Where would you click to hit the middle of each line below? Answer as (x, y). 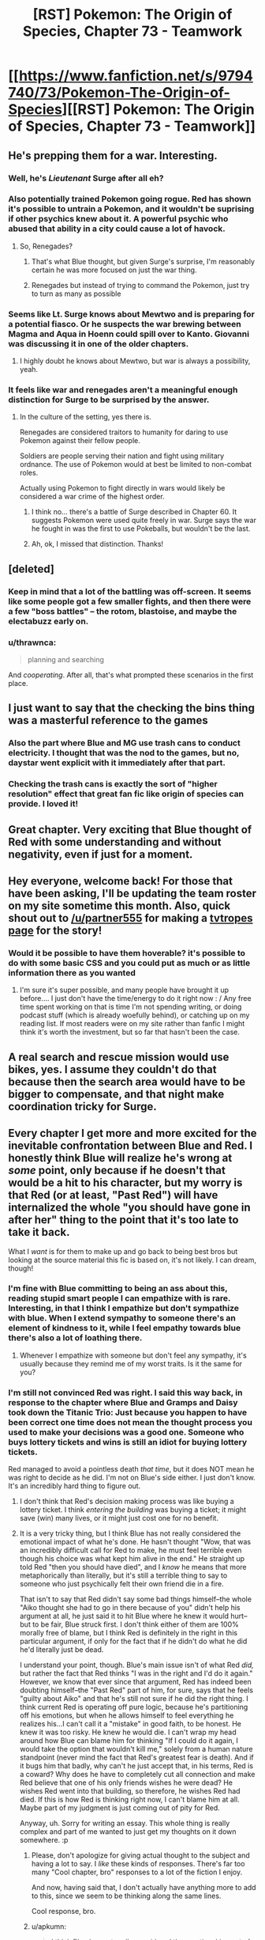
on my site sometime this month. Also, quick (119, 906)
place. (19, 683)
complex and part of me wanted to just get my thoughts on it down (128, 1832)
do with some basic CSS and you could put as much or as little (129, 963)
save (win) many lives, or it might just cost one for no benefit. (119, 1518)
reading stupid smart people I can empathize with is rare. (119, 1298)
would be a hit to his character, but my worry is (125, 1183)
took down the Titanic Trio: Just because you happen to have (127, 1412)
